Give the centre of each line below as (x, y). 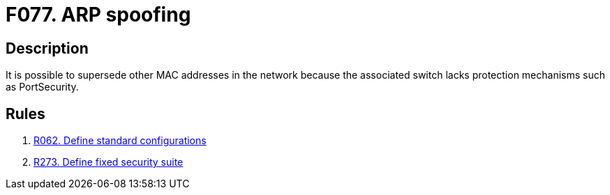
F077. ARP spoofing (98, 15)
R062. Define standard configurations (120, 141)
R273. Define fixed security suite (109, 162)
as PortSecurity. (42, 87)
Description (47, 48)
